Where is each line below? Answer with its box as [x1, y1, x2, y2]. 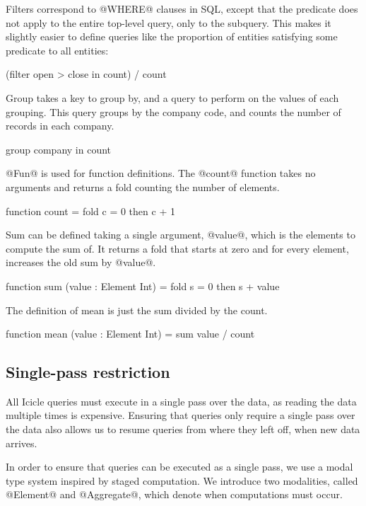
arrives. [6, 435, 37, 450]
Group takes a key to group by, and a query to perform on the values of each [6, 90, 339, 105]
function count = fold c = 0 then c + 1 [6, 203, 175, 218]
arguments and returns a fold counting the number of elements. [6, 179, 280, 194]
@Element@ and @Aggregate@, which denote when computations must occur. [6, 487, 343, 502]
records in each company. [6, 118, 114, 133]
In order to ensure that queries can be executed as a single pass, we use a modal [6, 459, 353, 474]
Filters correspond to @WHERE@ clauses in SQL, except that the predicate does [6, 1, 358, 16]
